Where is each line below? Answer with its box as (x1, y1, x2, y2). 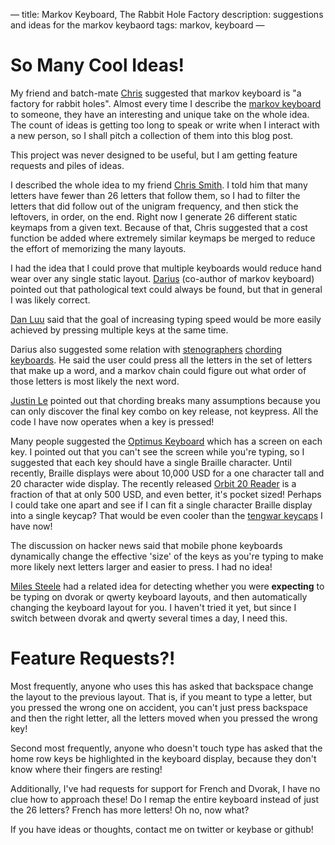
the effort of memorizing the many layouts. (10, 242, 187, 254)
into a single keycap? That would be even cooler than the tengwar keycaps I (10, 509, 323, 521)
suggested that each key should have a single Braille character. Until (10, 456, 292, 468)
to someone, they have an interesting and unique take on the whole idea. (10, 108, 310, 120)
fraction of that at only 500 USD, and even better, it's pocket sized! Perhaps (10, 488, 322, 500)
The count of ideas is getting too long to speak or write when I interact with (10, 119, 320, 131)
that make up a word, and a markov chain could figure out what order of (10, 364, 307, 376)
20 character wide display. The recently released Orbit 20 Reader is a (10, 477, 297, 489)
